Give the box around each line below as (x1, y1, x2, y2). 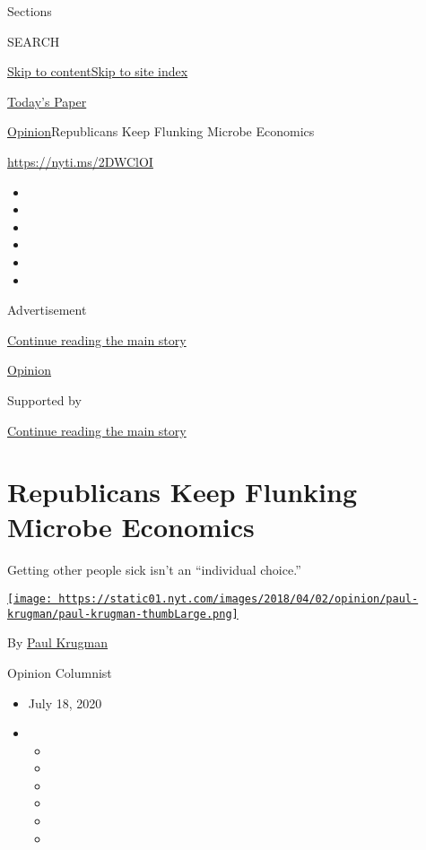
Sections (7, 2, 52, 20)
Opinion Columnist (7, 663, 112, 681)
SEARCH (7, 31, 60, 50)
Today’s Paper (7, 91, 87, 110)
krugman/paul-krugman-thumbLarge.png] (7, 607, 239, 620)
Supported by (7, 390, 82, 409)
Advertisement (7, 300, 87, 319)
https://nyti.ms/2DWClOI (7, 152, 153, 170)
